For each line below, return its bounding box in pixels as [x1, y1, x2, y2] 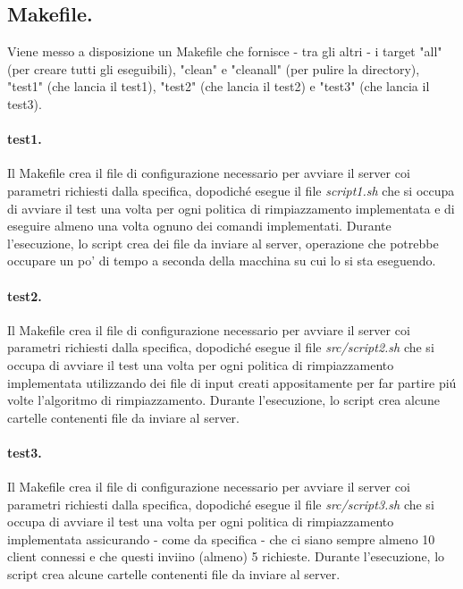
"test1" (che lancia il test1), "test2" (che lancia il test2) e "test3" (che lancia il [7, 77, 430, 96]
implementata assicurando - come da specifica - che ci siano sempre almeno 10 [7, 529, 435, 548]
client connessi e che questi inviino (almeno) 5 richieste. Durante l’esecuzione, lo [7, 547, 445, 566]
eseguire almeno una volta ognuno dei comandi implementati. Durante [7, 216, 391, 235]
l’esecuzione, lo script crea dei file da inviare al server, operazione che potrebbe [7, 233, 439, 252]
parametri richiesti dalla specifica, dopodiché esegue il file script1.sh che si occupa [7, 181, 455, 199]
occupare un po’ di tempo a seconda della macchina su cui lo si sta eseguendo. [7, 251, 436, 270]
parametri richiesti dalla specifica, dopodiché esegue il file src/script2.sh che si [7, 338, 434, 357]
